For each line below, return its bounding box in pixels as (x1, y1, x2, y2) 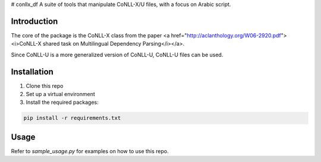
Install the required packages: (26, 99, 99, 106)
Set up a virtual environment (26, 90, 95, 97)
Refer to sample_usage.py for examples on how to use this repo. (11, 147, 169, 154)
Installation (11, 66, 53, 77)
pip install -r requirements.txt (23, 115, 121, 122)
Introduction (11, 16, 58, 26)
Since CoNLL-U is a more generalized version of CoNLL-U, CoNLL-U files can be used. (11, 51, 224, 58)
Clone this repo (26, 82, 64, 89)
